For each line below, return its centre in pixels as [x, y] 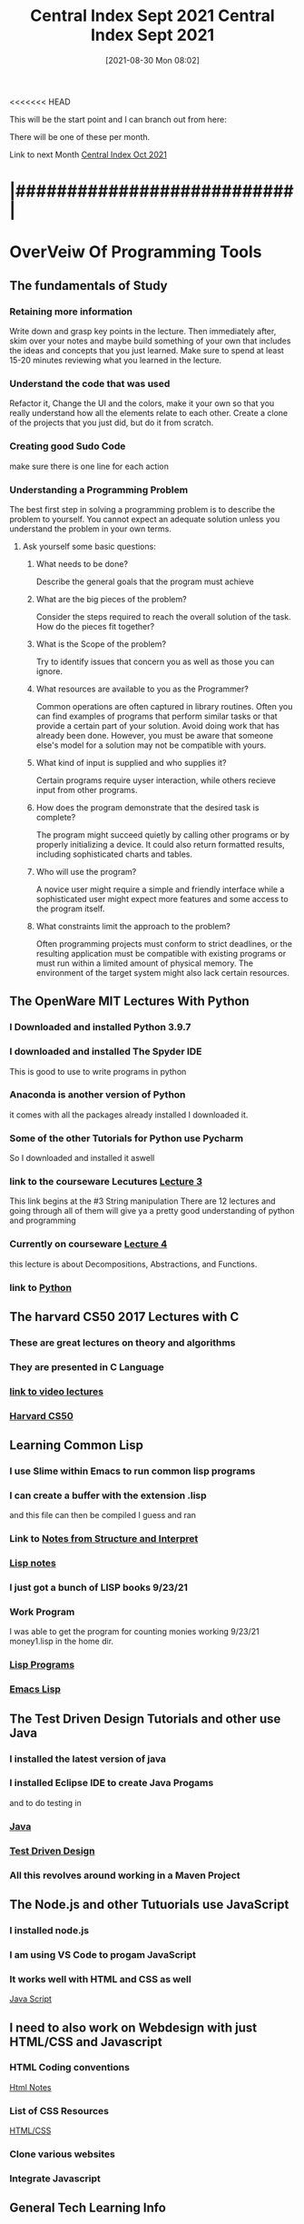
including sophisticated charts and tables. [114, 854]
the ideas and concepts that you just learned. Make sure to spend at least [147, 350]
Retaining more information [71, 312]
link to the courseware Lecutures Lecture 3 [106, 1182]
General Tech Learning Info [88, 2208]
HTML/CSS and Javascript [86, 2042]
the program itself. [70, 908]
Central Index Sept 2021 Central [152, 16]
